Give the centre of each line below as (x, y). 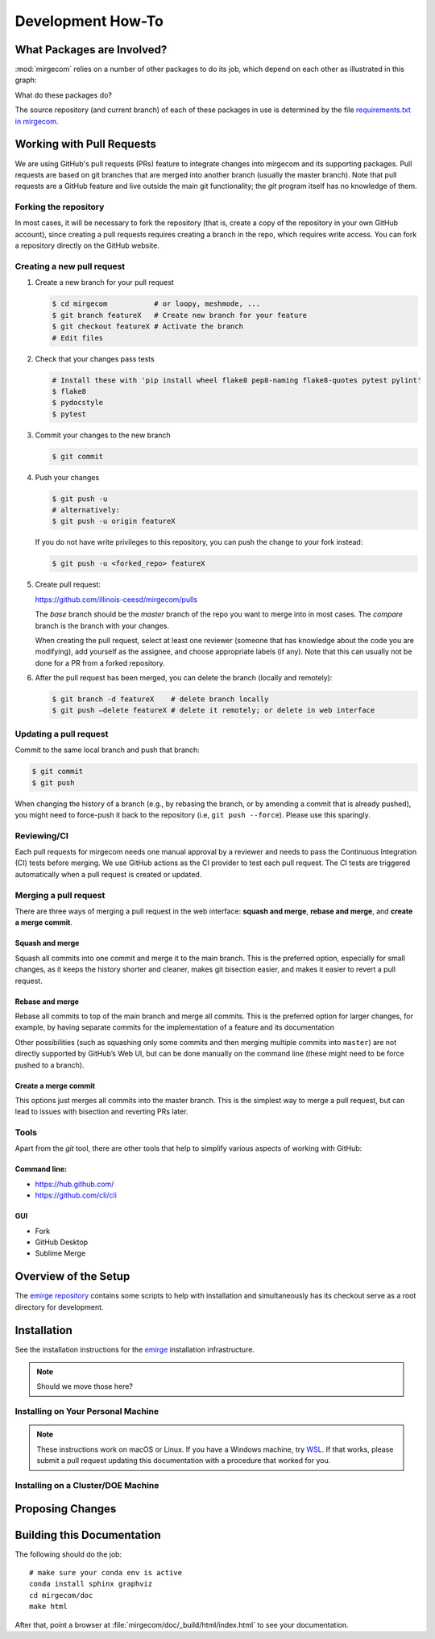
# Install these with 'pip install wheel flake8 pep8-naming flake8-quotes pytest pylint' (237, 380)
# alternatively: (86, 510)
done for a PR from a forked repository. (100, 663)
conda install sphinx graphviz (91, 1584)
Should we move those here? (85, 1386)
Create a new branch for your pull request (105, 282)
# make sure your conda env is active (106, 1572)
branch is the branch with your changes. (102, 625)
